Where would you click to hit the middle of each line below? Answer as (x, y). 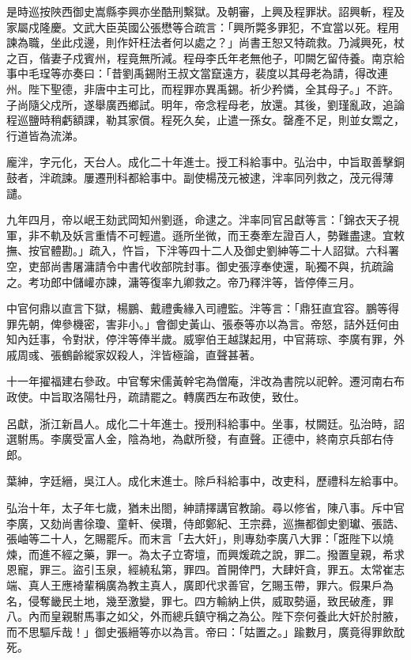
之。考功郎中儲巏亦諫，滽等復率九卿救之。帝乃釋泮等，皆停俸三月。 (183, 281)
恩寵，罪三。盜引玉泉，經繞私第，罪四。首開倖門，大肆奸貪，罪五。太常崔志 (205, 569)
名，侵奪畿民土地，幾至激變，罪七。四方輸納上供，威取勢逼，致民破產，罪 (200, 600)
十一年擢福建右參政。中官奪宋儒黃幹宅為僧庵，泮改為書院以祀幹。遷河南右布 (205, 381)
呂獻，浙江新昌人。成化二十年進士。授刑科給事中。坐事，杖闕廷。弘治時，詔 (205, 423)
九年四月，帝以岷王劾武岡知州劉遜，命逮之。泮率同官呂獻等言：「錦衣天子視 (203, 220)
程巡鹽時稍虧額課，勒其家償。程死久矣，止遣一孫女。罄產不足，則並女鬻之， (205, 120)
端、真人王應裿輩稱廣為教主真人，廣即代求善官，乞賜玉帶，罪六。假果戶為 (200, 585)
